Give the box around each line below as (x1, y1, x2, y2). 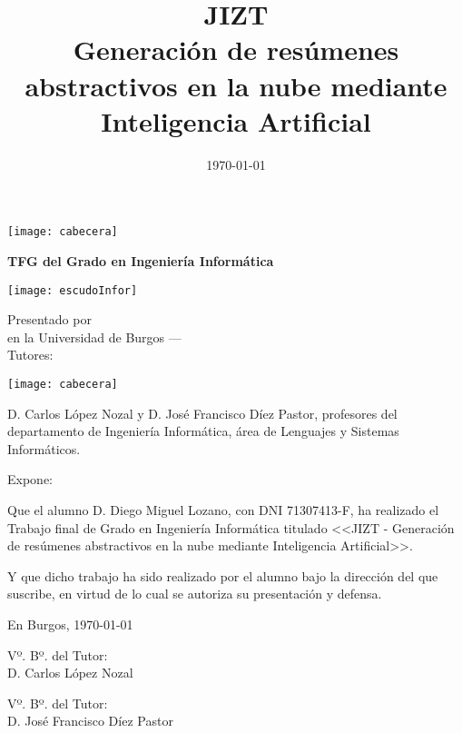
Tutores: (7, 345, 54, 364)
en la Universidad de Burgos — (7, 327, 182, 346)
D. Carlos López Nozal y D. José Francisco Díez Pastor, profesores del (7, 403, 398, 422)
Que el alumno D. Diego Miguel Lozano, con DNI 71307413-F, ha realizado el (7, 500, 439, 519)
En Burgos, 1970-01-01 (7, 614, 133, 633)
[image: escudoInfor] (7, 283, 138, 297)
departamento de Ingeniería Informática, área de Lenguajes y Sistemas (7, 421, 399, 441)
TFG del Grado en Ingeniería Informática (7, 251, 274, 270)
